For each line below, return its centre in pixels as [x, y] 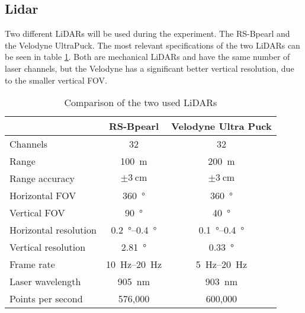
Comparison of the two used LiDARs [141, 103]
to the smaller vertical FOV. [56, 80]
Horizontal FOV [43, 196]
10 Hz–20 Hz [134, 264]
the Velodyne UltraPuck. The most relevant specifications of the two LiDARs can [152, 45]
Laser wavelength [45, 282]
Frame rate [32, 264]
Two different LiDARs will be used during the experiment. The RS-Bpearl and [147, 33]
